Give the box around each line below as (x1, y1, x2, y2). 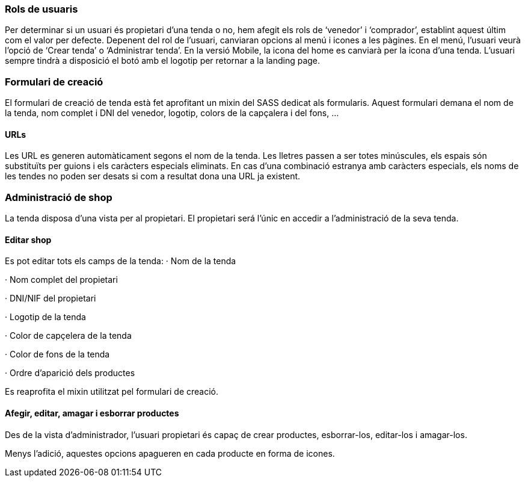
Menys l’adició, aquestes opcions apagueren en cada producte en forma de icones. (5, 448, 335, 459)
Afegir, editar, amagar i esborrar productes (5, 407, 179, 418)
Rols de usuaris (5, 3, 78, 15)
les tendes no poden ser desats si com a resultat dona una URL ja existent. (5, 171, 301, 182)
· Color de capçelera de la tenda (5, 330, 132, 341)
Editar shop (5, 234, 52, 245)
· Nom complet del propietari (5, 274, 118, 285)
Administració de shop (5, 191, 112, 203)
